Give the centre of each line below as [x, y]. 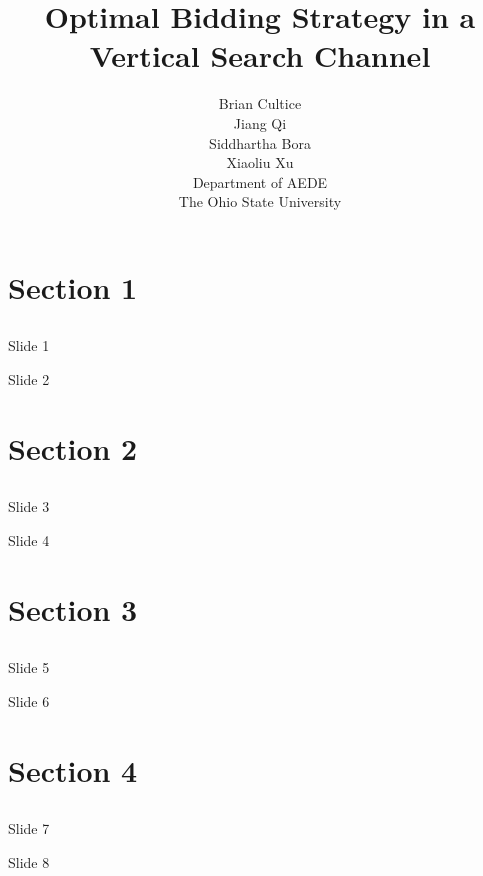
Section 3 [73, 608]
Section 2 [73, 447]
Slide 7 [29, 828]
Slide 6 [29, 700]
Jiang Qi [260, 122]
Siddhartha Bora [260, 142]
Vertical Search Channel [260, 55]
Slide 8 [29, 861]
